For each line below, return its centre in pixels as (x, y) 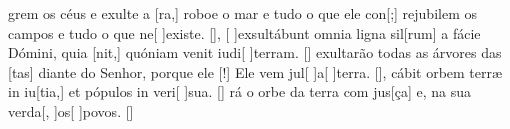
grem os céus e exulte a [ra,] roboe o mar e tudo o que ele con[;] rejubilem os (242, 13)
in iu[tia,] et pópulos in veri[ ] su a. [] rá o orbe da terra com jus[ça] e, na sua (239, 91)
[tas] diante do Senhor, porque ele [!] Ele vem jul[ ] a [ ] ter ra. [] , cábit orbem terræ (255, 71)
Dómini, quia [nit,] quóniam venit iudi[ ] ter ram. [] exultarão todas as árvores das (255, 52)
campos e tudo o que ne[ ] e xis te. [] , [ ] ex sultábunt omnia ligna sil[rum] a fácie (244, 32)
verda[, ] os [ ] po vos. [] (71, 110)
